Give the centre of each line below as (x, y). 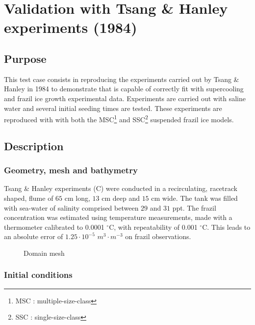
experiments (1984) (71, 27)
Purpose (25, 58)
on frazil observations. (158, 236)
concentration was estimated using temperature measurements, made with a (118, 217)
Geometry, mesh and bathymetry (71, 170)
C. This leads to (226, 227)
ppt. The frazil (194, 207)
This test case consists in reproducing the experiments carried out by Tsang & (122, 79)
